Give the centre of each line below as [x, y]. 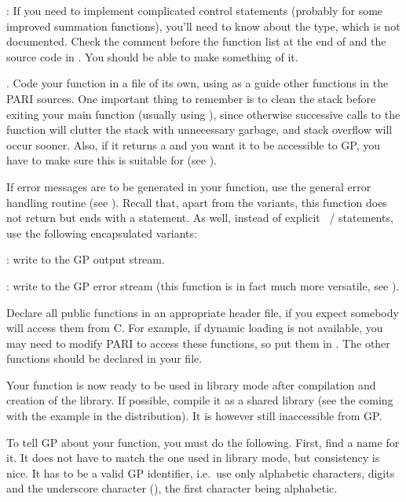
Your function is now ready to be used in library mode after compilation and [191, 384]
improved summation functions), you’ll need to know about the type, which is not [203, 26]
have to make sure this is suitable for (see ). [112, 160]
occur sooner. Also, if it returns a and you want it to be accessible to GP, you [194, 144]
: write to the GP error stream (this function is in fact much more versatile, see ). [203, 285]
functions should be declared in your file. [104, 358]
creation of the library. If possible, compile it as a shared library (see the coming [200, 400]
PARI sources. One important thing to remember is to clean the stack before [191, 98]
